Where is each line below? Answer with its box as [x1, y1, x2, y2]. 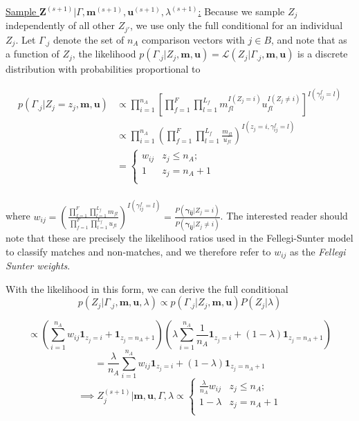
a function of [6, 46, 59, 61]
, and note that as [271, 32, 347, 46]
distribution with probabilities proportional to [6, 62, 201, 76]
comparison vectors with [142, 32, 245, 46]
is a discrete [297, 46, 348, 61]
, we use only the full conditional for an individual [130, 18, 343, 33]
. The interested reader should [220, 208, 348, 223]
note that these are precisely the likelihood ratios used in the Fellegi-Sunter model [6, 231, 353, 245]
